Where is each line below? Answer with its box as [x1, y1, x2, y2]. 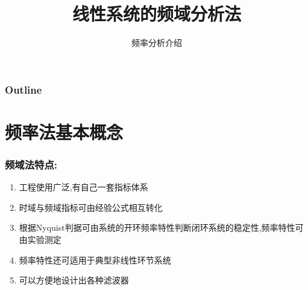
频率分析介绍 [131, 36, 182, 49]
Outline [5, 82, 42, 97]
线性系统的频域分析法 [72, 1, 241, 26]
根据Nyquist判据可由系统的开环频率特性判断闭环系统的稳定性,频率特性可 [19, 221, 304, 234]
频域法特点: [5, 156, 58, 172]
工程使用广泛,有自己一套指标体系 [19, 181, 148, 193]
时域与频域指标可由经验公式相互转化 [19, 201, 163, 213]
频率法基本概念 [5, 119, 124, 144]
